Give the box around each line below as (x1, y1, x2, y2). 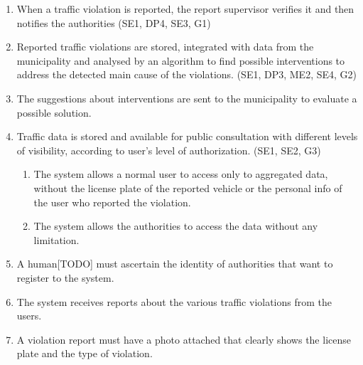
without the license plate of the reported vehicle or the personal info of (33, 180, 342, 195)
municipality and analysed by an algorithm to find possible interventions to (16, 53, 345, 68)
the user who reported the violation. (33, 194, 191, 209)
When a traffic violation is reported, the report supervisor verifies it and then (16, 1, 354, 16)
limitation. (33, 232, 80, 247)
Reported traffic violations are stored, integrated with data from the (16, 39, 314, 54)
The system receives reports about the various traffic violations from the (16, 294, 332, 309)
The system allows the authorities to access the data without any (33, 218, 318, 233)
